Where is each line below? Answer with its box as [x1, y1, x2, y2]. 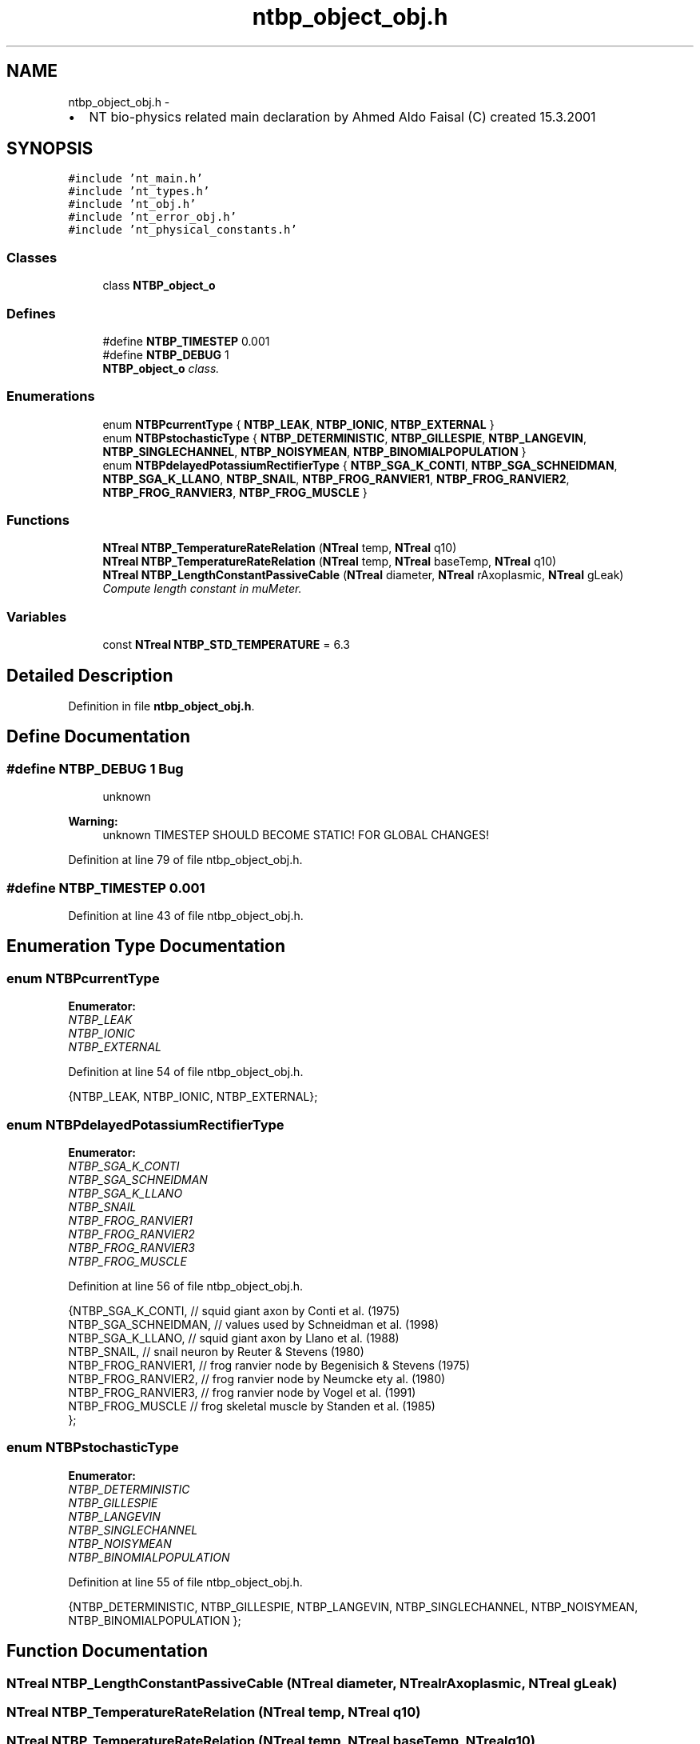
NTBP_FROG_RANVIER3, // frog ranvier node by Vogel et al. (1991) [68, 1385, 416, 1399]
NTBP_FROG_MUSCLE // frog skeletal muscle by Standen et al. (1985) [68, 1398, 436, 1413]
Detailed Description [6, 665, 173, 686]
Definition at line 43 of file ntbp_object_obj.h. [68, 909, 304, 922]
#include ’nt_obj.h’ [68, 198, 197, 211]
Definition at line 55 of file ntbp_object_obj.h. [68, 1574, 303, 1589]
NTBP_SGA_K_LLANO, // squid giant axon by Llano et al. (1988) [68, 1330, 400, 1345]
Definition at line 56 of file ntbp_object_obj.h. [68, 1278, 304, 1293]
